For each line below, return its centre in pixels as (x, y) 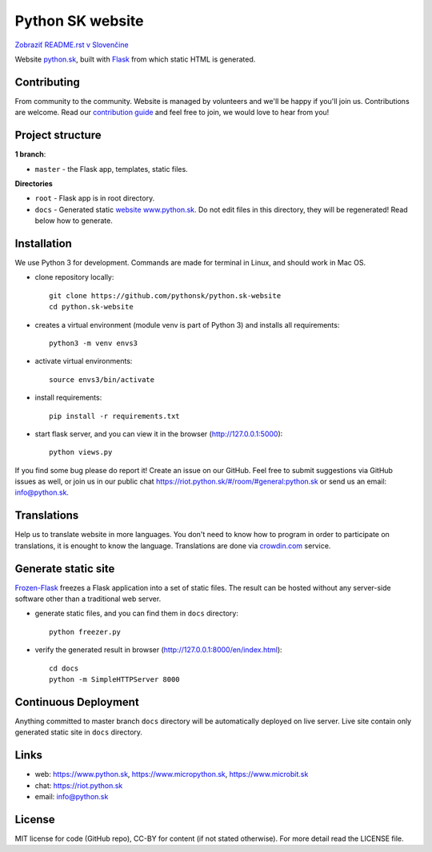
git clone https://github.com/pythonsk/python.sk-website (165, 295)
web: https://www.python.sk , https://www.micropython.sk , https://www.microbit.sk (172, 774)
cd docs (64, 668)
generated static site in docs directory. (79, 732)
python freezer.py (85, 632)
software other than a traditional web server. (88, 599)
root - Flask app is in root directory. (95, 198)
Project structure (58, 135)
